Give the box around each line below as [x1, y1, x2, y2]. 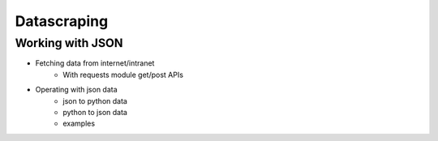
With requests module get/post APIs [62, 70, 184, 79]
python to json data [62, 107, 127, 117]
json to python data [62, 96, 127, 105]
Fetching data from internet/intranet [35, 58, 155, 68]
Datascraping [15, 12, 109, 30]
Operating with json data [35, 85, 118, 95]
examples [62, 118, 96, 129]
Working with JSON [15, 36, 123, 50]
